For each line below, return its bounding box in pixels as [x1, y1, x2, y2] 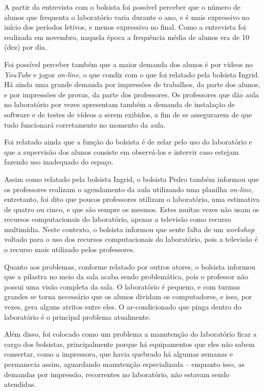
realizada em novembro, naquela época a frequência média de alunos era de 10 [4, 31, 249, 42]
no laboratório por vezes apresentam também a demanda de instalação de [4, 99, 235, 110]
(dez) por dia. [4, 42, 47, 52]
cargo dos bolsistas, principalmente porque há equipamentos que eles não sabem [4, 338, 255, 349]
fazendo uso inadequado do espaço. [4, 156, 114, 167]
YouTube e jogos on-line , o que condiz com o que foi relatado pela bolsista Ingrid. [4, 69, 260, 79]
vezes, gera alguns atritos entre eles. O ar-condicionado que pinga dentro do [4, 301, 241, 312]
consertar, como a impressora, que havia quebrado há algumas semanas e [4, 348, 233, 359]
